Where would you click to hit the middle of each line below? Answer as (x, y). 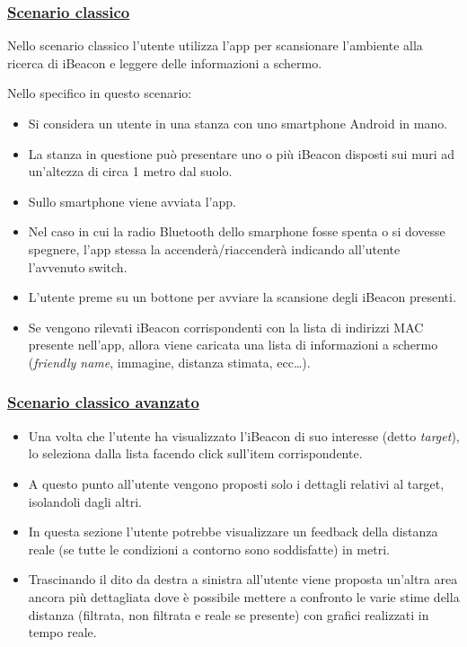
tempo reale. (62, 632)
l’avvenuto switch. (78, 266)
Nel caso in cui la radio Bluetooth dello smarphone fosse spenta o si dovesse (237, 231)
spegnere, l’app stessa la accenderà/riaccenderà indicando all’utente (214, 248)
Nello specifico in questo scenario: (100, 93)
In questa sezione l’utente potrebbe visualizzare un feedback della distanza (233, 532)
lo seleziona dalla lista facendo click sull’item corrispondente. (195, 453)
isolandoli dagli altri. (85, 501)
